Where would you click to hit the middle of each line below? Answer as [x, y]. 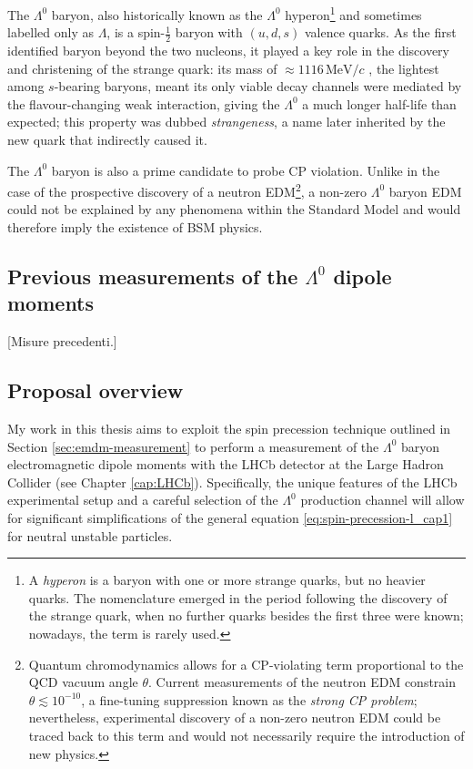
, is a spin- [136, 32]
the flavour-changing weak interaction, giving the [144, 103]
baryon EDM [425, 191]
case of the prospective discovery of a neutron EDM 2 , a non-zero [187, 190]
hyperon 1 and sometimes [353, 13]
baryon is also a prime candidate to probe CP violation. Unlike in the [246, 170]
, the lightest [404, 68]
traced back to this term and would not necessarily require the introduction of [247, 735]
